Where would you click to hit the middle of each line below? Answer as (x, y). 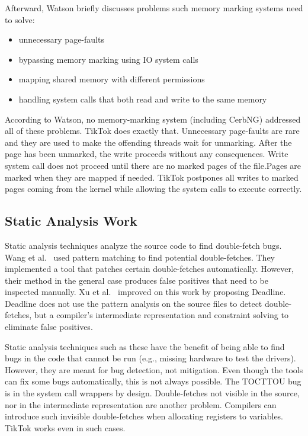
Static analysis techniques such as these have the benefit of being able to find (145, 346)
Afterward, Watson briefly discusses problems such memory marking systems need (154, 8)
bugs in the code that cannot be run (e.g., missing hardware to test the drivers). (150, 358)
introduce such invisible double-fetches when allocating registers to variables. (144, 416)
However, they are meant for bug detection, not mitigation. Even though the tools (154, 369)
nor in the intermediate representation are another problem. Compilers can (141, 404)
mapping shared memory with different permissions (112, 79)
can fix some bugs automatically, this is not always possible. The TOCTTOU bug (153, 381)
